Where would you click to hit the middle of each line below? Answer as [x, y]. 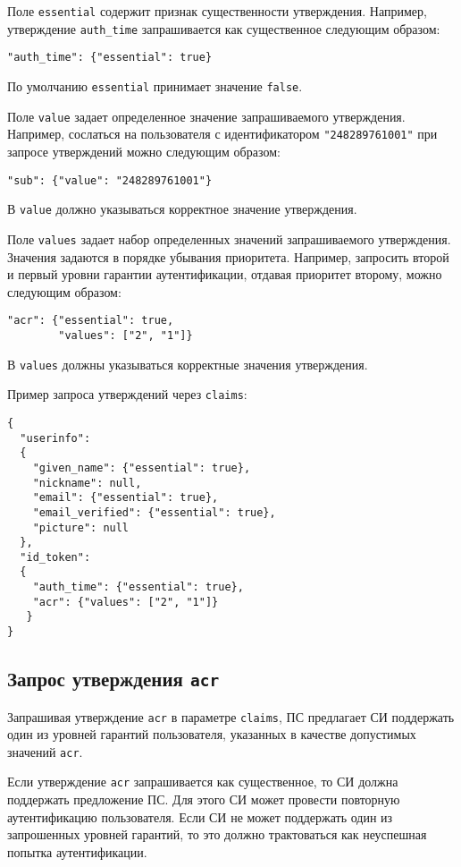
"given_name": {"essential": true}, [142, 467]
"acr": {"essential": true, [91, 321]
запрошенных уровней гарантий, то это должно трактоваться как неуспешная [217, 834]
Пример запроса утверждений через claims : [127, 394]
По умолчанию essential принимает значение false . [155, 85]
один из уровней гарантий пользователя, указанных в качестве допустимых [212, 734]
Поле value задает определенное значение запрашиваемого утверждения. [206, 116]
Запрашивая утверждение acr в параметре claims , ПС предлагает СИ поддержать [231, 716]
